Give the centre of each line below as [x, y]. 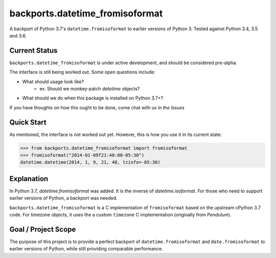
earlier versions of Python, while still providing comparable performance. [86, 249]
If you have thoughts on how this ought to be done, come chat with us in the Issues [97, 107]
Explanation [29, 179]
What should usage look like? [53, 82]
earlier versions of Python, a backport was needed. [63, 198]
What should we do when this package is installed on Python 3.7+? [93, 98]
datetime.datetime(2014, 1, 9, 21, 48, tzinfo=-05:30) [90, 162]
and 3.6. [18, 35]
